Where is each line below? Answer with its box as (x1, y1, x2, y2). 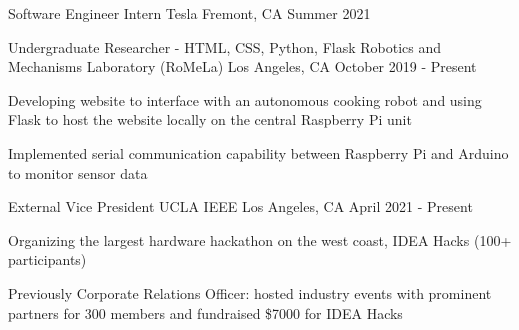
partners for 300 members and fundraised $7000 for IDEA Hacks (8, 302, 403, 323)
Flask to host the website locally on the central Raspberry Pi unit (8, 109, 412, 130)
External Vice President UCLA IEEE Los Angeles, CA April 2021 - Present (8, 196, 473, 217)
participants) (8, 249, 87, 270)
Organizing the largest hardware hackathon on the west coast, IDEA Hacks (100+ (8, 229, 512, 250)
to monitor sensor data (8, 162, 148, 183)
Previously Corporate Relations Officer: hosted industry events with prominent (8, 282, 492, 303)
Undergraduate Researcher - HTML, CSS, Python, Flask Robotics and (8, 36, 442, 57)
